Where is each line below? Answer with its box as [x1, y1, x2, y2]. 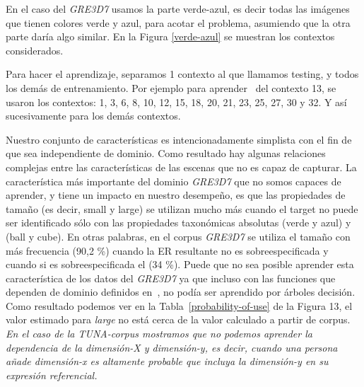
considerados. [6, 42, 64, 57]
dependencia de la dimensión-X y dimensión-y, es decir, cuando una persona [6, 340, 338, 354]
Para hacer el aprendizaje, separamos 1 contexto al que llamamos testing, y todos [6, 67, 359, 81]
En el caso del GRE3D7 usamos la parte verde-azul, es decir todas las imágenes [6, 1, 350, 16]
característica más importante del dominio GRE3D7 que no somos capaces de [6, 173, 341, 188]
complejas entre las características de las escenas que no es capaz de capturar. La [6, 159, 357, 174]
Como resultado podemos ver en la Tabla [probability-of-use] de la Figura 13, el [6, 298, 353, 313]
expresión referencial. [6, 367, 98, 382]
